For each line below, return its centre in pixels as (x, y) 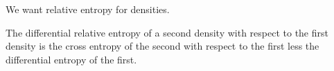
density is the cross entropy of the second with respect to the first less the (162, 46)
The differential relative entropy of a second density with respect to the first (167, 32)
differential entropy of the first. (71, 59)
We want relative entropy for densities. (88, 9)
